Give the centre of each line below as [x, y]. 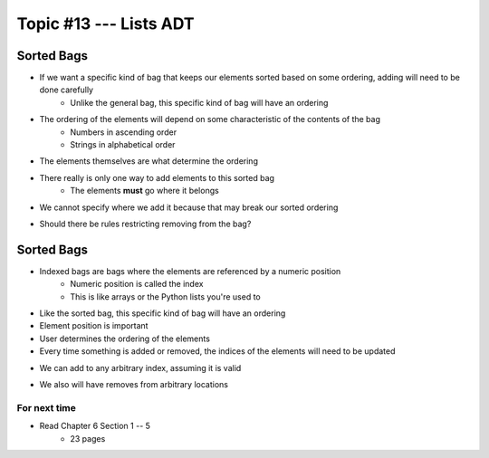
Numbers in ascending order [123, 132]
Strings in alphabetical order [123, 145]
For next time [46, 407]
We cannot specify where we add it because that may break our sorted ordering [189, 207]
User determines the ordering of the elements [125, 339]
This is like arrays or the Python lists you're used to [166, 296]
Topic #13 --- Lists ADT [105, 24]
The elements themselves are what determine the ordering [149, 161]
